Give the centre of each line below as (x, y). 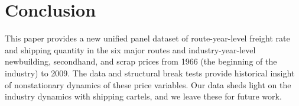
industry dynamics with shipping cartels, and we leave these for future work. (143, 96)
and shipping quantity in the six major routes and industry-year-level (130, 49)
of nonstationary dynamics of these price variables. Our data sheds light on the (148, 84)
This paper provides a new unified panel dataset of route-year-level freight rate (147, 38)
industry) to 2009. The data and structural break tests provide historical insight (150, 73)
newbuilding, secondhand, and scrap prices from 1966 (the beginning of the (141, 61)
